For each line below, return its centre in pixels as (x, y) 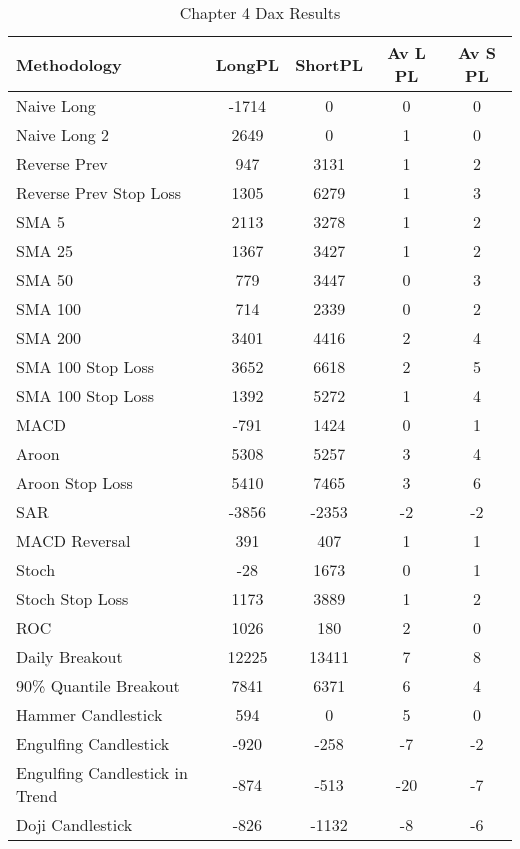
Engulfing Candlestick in (102, 772)
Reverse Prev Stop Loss (98, 192)
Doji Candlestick (74, 824)
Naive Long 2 (63, 134)
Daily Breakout (69, 656)
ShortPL (329, 64)
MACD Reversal (73, 540)
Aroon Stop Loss (74, 482)
